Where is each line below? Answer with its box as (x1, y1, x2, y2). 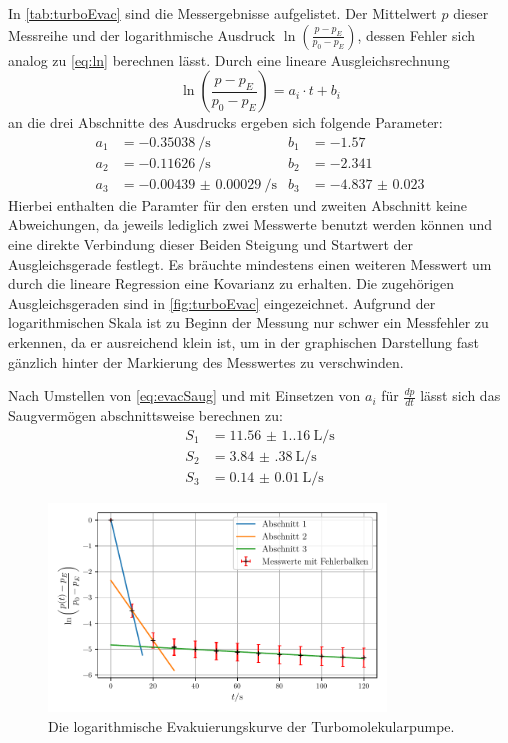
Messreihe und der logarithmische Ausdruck (8, 24, 276, 45)
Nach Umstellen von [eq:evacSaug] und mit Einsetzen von (8, 385, 361, 406)
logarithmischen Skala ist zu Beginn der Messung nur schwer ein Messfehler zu (8, 312, 489, 333)
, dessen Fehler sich (357, 24, 476, 45)
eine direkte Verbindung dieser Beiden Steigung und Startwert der (8, 234, 413, 255)
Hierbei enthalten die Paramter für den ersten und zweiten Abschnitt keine (8, 194, 468, 215)
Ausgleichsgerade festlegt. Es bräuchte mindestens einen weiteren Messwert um (8, 253, 492, 274)
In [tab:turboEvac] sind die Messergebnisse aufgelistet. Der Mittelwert (8, 3, 437, 23)
